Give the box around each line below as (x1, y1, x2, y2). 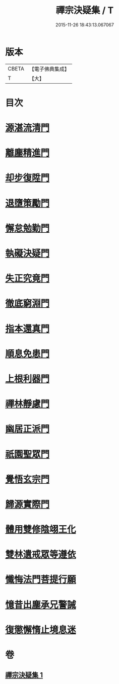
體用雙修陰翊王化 (5, 524, 77, 535)
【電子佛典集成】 (29, 65, 70, 73)
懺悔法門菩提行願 (5, 574, 77, 586)
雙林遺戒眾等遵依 (5, 549, 77, 560)
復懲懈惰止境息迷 (5, 624, 77, 635)
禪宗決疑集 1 (5, 671, 43, 679)
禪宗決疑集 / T (55, 5, 114, 16)
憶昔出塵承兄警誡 (5, 599, 77, 610)
